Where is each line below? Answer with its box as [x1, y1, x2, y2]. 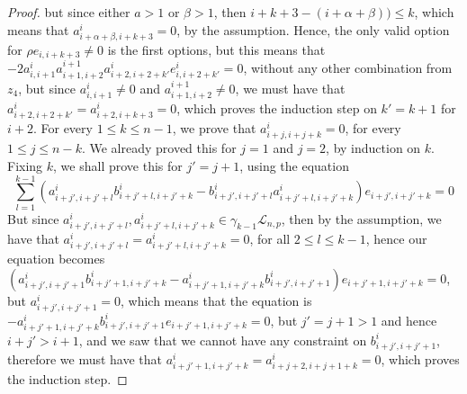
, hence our [365, 228, 427, 247]
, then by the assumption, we [281, 209, 442, 228]
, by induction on [326, 139, 421, 157]
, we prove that [172, 119, 256, 138]
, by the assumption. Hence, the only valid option [176, 20, 450, 39]
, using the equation [239, 156, 349, 175]
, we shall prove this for [53, 156, 183, 175]
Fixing [7, 156, 43, 175]
